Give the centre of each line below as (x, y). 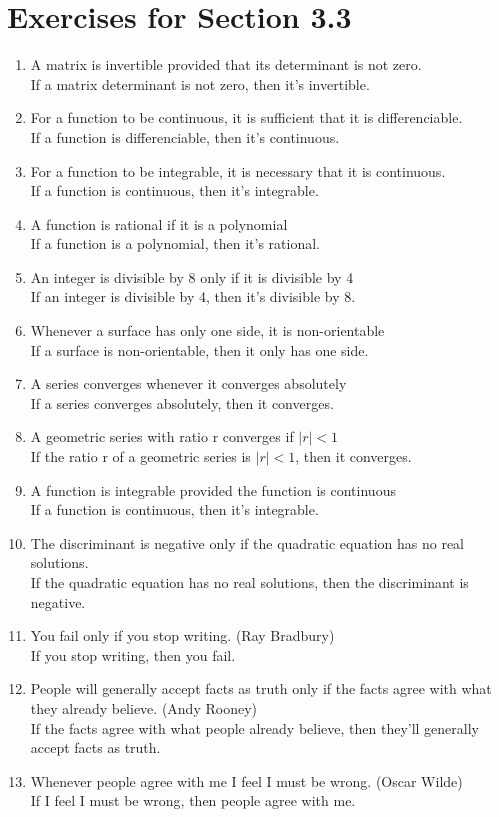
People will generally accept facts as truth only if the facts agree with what (261, 688)
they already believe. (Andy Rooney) (143, 707)
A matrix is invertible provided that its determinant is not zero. (226, 64)
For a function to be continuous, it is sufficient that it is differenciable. (246, 117)
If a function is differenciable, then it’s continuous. (185, 136)
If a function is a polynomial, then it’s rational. (175, 243)
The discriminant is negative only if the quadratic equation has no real (247, 542)
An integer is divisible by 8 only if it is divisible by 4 (192, 276)
